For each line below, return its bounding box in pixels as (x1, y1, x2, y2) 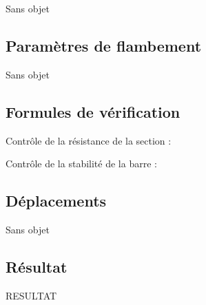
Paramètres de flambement (6, 34, 202, 56)
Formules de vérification (6, 101, 181, 122)
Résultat (6, 255, 68, 277)
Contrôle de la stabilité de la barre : (6, 156, 157, 171)
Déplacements (6, 190, 107, 211)
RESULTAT (6, 288, 57, 302)
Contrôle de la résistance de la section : (6, 133, 172, 147)
